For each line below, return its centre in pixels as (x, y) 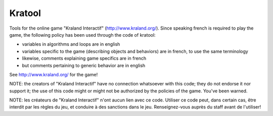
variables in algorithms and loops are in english (71, 44)
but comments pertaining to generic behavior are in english (84, 65)
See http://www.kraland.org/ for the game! (54, 74)
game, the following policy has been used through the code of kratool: (83, 35)
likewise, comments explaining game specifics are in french (84, 58)
